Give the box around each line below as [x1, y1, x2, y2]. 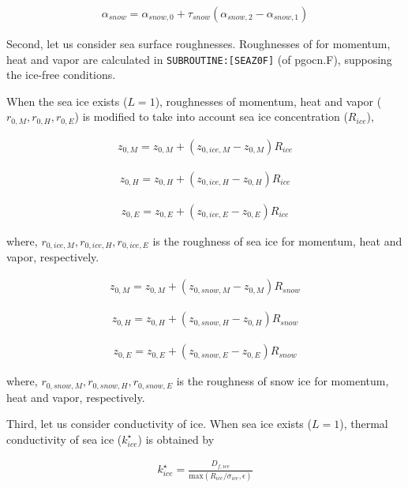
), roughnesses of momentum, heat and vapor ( [155, 92, 382, 109]
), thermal [339, 415, 388, 432]
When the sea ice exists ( [6, 92, 128, 109]
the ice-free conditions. [6, 66, 116, 83]
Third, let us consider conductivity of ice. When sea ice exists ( [6, 415, 312, 432]
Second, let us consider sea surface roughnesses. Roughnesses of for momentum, [6, 36, 391, 52]
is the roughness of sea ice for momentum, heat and [152, 233, 402, 250]
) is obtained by [137, 430, 215, 447]
